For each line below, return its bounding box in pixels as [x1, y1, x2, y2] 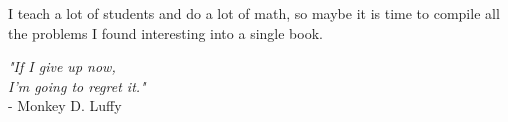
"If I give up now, [8, 56, 116, 77]
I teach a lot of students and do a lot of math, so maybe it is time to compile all [8, 3, 500, 23]
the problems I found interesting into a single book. [8, 22, 323, 43]
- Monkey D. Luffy [8, 95, 122, 116]
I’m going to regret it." [8, 75, 146, 96]
